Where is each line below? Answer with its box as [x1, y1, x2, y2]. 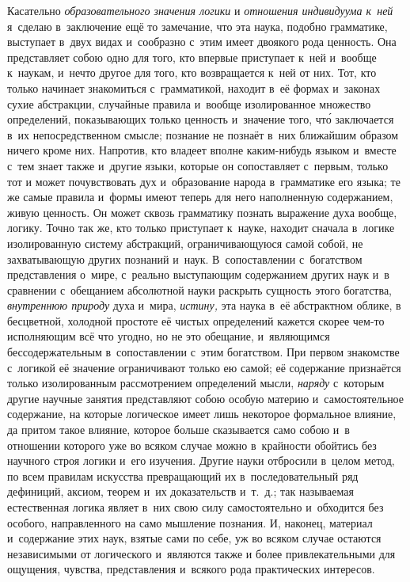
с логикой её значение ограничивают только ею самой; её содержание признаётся [7, 359, 401, 375]
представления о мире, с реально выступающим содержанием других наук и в [7, 266, 389, 283]
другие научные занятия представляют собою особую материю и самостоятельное [7, 390, 404, 406]
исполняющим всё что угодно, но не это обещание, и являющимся [7, 328, 330, 344]
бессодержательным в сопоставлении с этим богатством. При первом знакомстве [7, 344, 400, 360]
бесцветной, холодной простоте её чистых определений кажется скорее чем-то [7, 312, 385, 329]
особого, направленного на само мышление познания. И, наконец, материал [7, 514, 373, 531]
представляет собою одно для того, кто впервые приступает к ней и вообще [7, 48, 377, 65]
